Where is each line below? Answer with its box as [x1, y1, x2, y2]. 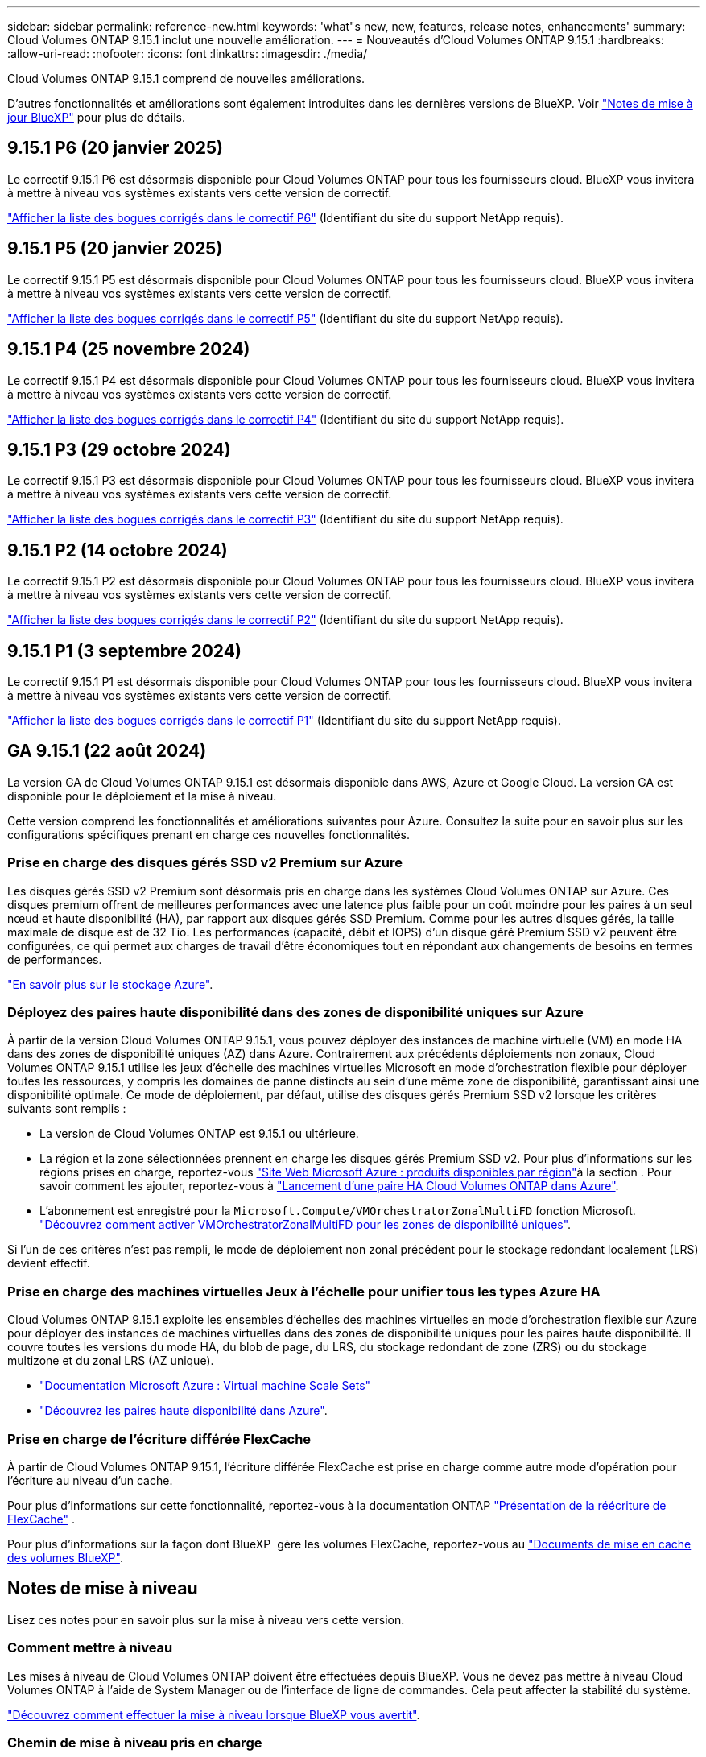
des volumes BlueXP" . [7, 1550, 123, 1565]
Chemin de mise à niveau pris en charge [7, 1734, 262, 1751]
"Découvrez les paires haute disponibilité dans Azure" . [39, 1404, 328, 1418]
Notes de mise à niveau [7, 1578, 198, 1599]
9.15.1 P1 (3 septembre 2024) [7, 640, 242, 661]
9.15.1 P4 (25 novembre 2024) [7, 339, 250, 360]
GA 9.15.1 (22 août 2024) [7, 741, 207, 762]
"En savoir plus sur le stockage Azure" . [7, 977, 213, 991]
